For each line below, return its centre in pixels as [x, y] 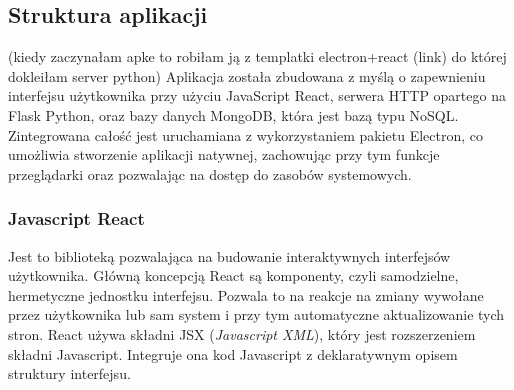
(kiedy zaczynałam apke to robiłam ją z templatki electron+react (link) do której [257, 56]
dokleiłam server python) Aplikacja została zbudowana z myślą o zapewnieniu [247, 75]
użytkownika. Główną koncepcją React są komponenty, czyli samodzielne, [233, 275]
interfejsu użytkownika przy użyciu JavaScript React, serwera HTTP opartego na [257, 95]
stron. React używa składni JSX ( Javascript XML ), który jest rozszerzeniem [242, 333]
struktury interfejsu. [69, 373]
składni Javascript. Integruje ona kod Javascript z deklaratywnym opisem [233, 353]
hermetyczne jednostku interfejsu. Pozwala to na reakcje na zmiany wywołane [246, 294]
